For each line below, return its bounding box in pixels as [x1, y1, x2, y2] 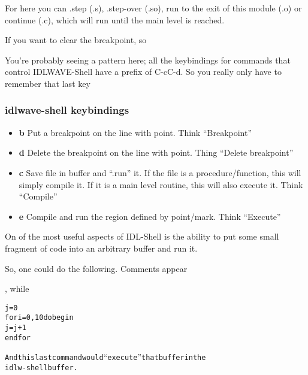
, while [5, 282, 29, 295]
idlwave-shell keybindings [5, 102, 129, 117]
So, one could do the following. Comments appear [5, 262, 188, 274]
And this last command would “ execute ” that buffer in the [5, 350, 206, 363]
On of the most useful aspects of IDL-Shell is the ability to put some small [5, 230, 279, 243]
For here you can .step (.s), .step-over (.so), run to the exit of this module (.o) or [5, 2, 302, 14]
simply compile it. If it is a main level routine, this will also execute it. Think [19, 178, 303, 190]
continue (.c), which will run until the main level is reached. [5, 13, 225, 26]
